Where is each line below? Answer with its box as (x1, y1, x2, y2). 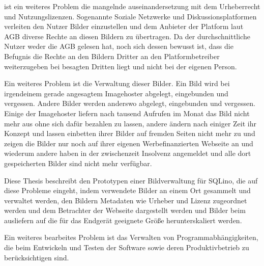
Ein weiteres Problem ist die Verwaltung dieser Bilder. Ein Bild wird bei (4, 78, 230, 89)
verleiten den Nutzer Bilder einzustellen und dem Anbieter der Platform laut (4, 21, 244, 32)
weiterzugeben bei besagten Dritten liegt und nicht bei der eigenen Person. (4, 61, 237, 71)
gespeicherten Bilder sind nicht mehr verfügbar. (4, 157, 152, 168)
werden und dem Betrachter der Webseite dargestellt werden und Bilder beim (4, 205, 246, 216)
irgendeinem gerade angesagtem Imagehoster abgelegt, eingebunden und (4, 88, 228, 98)
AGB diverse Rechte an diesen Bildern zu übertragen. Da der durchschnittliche (4, 31, 250, 41)
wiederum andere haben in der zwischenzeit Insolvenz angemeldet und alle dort (4, 148, 251, 158)
